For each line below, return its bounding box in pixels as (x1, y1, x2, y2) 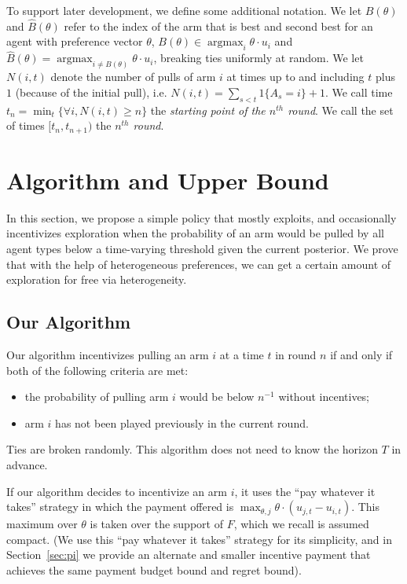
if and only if (330, 347, 393, 363)
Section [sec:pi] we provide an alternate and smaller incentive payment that (6, 546, 371, 563)
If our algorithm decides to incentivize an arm (6, 483, 227, 499)
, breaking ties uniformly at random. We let (153, 50, 364, 66)
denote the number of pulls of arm (50, 68, 216, 85)
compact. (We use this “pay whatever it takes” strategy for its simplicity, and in (6, 531, 392, 547)
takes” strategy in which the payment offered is (6, 498, 234, 515)
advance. (6, 456, 48, 472)
